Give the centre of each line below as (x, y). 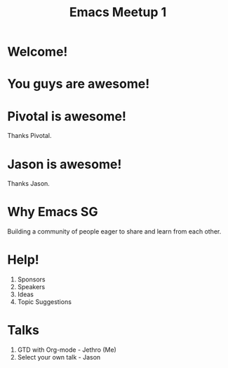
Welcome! (38, 52)
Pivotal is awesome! (67, 116)
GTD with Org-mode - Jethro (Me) (67, 350)
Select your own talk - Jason (59, 357)
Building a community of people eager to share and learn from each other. (114, 231)
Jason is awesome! (65, 164)
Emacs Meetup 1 (118, 12)
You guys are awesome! (79, 84)
